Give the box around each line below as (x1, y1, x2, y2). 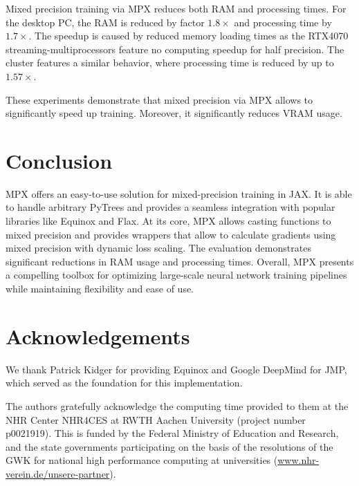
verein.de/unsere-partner (6, 466, 110, 480)
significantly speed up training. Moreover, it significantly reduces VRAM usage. (6, 106, 342, 120)
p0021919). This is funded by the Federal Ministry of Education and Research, (6, 426, 339, 440)
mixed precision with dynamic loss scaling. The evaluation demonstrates (6, 241, 311, 255)
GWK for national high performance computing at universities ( (6, 453, 278, 467)
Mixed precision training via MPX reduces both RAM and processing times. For (6, 1, 347, 15)
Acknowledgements (6, 321, 190, 350)
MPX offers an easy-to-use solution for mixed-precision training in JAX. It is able (6, 186, 352, 200)
